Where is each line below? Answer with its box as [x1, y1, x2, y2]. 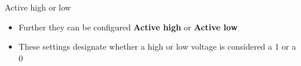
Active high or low [5, 1, 71, 13]
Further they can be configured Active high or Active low [18, 20, 238, 33]
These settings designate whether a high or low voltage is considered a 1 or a [18, 40, 296, 53]
